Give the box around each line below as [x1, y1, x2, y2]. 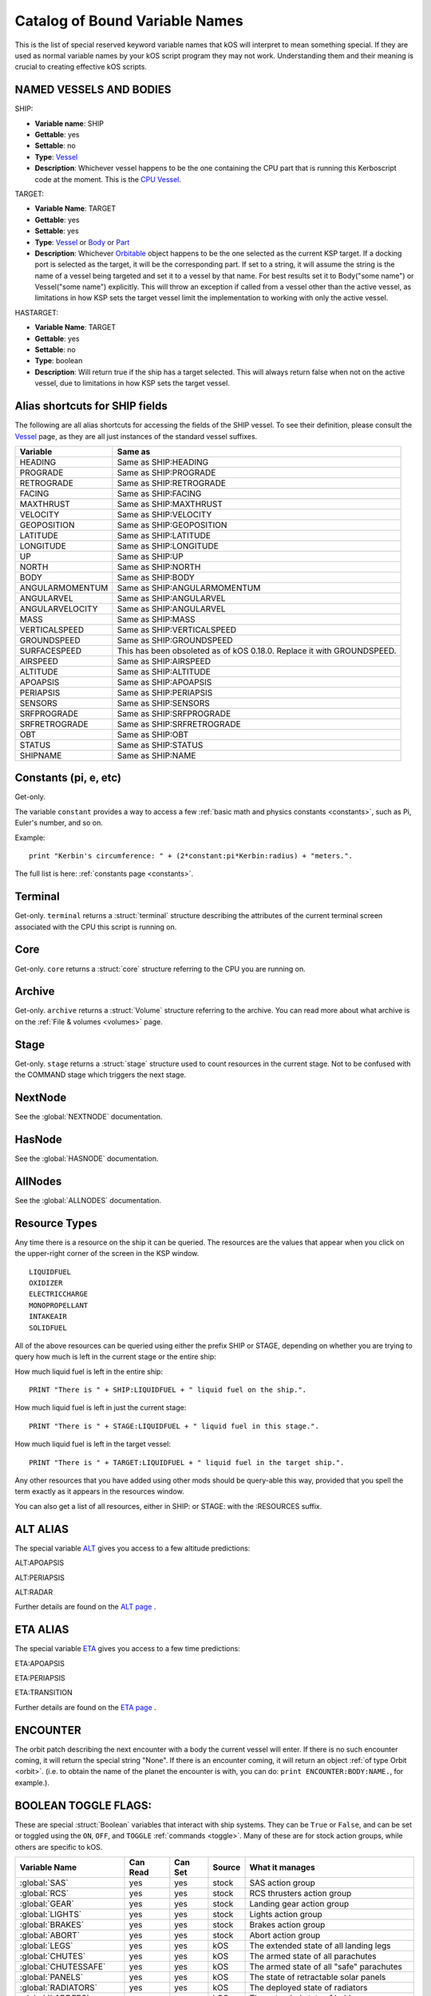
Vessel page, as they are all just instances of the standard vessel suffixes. [14, 431, 258, 441]
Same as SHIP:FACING [117, 488, 202, 499]
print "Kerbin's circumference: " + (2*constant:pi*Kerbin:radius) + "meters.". [29, 851, 354, 860]
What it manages [249, 1861, 315, 1872]
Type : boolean [34, 356, 83, 366]
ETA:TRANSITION [14, 1688, 73, 1697]
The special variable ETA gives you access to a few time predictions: [14, 1644, 241, 1653]
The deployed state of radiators [249, 1982, 368, 1993]
